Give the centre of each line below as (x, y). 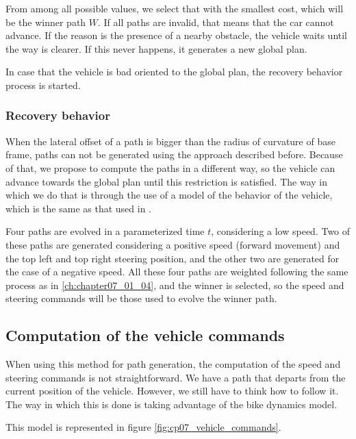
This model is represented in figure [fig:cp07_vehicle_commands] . (143, 427)
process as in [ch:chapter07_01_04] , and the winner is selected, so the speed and (175, 285)
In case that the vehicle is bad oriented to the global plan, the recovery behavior (174, 72)
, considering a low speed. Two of (281, 231)
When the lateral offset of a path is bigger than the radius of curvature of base (170, 141)
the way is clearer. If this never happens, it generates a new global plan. (156, 48)
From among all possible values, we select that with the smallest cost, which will (175, 8)
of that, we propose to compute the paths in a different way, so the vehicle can (170, 167)
